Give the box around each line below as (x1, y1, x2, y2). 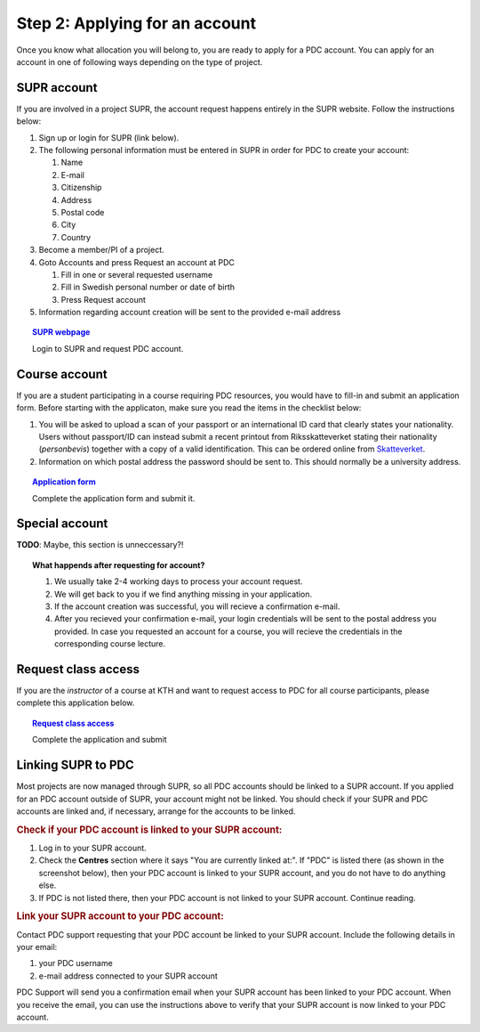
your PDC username (38, 958, 113, 969)
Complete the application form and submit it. (32, 492, 196, 503)
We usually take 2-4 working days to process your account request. (54, 576, 303, 587)
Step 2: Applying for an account (16, 13, 257, 33)
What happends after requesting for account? (32, 559, 205, 570)
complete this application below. (16, 697, 135, 708)
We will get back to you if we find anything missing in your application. (54, 589, 313, 599)
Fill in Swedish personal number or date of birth (60, 281, 236, 293)
